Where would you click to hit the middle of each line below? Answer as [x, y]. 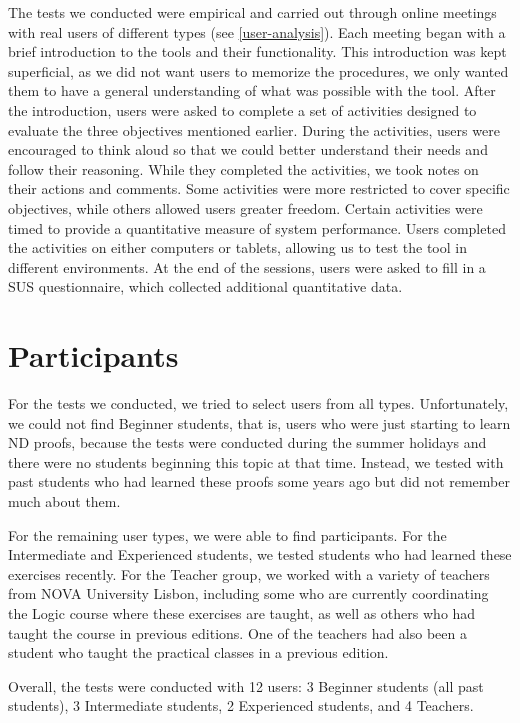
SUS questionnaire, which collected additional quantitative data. [205, 286]
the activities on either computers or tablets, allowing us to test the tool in [237, 247]
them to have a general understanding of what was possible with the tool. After [252, 90]
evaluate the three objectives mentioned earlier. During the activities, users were [254, 129]
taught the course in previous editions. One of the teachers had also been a [237, 632]
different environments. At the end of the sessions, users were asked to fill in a [247, 266]
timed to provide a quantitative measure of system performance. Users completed [257, 227]
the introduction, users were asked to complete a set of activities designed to [242, 109]
